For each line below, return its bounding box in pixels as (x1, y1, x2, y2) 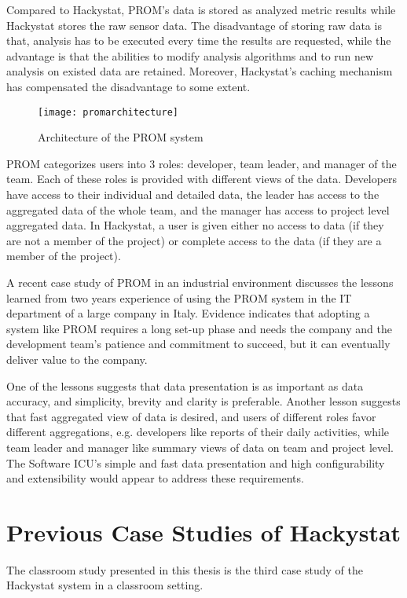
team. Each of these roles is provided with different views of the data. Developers (6, 171, 398, 187)
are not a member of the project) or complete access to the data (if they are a (6, 232, 382, 248)
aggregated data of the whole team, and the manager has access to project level (6, 201, 390, 218)
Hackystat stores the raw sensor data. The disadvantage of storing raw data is (6, 17, 382, 33)
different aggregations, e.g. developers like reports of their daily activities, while (6, 424, 390, 440)
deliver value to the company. (6, 350, 148, 367)
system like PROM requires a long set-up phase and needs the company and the (6, 320, 392, 336)
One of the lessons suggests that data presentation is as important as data (6, 377, 364, 394)
